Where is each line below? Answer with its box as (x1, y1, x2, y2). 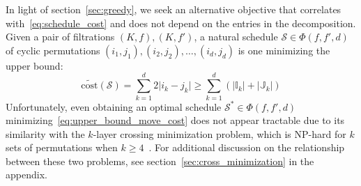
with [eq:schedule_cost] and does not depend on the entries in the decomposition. (6, 15, 356, 30)
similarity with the (6, 126, 85, 141)
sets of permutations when (6, 140, 118, 155)
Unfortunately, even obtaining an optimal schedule (6, 99, 222, 114)
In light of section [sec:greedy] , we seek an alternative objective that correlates (6, 2, 341, 16)
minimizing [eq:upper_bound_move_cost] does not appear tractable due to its (6, 113, 345, 127)
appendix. (6, 167, 47, 182)
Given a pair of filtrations (6, 29, 115, 44)
